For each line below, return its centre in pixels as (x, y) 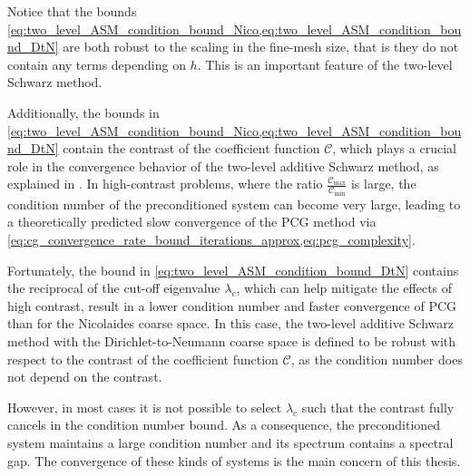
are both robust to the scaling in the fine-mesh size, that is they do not (261, 47)
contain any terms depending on (97, 64)
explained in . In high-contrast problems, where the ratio (165, 184)
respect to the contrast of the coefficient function (143, 359)
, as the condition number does (377, 359)
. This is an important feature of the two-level (325, 64)
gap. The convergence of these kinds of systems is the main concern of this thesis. (234, 460)
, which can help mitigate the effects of (344, 288)
